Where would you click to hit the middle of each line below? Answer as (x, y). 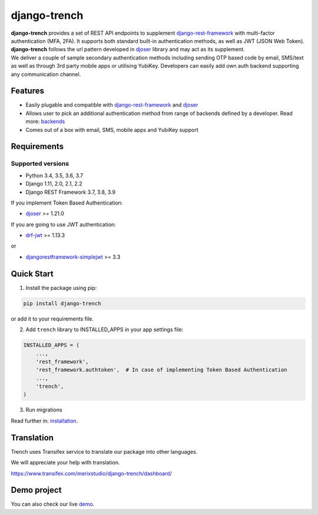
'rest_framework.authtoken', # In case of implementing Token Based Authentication (162, 370)
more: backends (45, 121)
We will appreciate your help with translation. (65, 463)
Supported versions (40, 164)
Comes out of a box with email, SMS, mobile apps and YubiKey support (112, 130)
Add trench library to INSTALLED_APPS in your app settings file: (105, 329)
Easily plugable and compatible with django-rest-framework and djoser (112, 105)
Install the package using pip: (61, 288)
